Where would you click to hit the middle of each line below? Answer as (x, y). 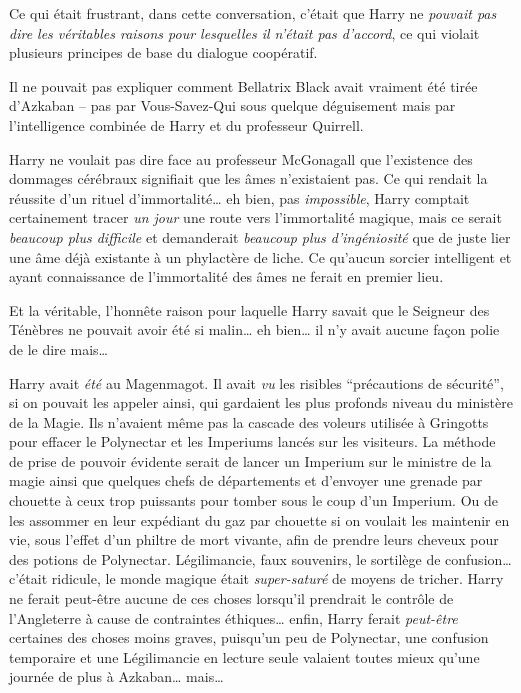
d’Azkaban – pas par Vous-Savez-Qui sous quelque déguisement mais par (232, 105)
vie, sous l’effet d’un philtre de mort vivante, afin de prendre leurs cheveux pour (254, 539)
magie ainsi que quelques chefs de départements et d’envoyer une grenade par (246, 480)
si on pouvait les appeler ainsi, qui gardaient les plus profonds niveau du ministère (261, 402)
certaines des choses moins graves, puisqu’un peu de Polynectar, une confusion (249, 637)
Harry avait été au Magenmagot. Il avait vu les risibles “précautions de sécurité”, (256, 382)
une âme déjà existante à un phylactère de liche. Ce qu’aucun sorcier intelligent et (260, 256)
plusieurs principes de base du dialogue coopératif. (163, 52)
